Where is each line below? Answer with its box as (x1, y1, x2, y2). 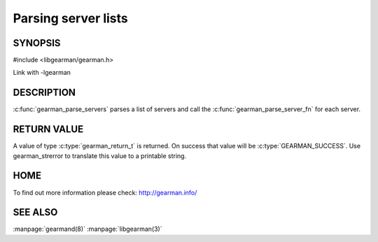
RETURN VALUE (13, 123, 84, 136)
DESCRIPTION (13, 87, 76, 99)
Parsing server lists (13, 10, 129, 26)
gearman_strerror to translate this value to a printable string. (13, 151, 187, 160)
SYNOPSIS (13, 37, 61, 49)
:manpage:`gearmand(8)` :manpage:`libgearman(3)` (13, 225, 162, 234)
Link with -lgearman (13, 69, 71, 77)
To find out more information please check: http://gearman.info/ (13, 188, 197, 197)
